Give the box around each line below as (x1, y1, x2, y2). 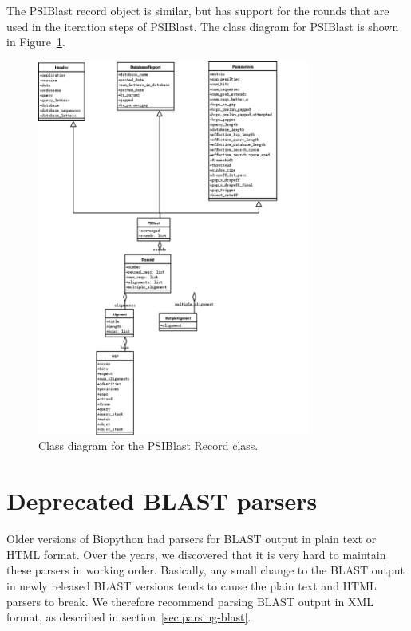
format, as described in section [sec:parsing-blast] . (6, 609, 251, 625)
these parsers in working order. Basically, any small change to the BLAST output (6, 562, 405, 578)
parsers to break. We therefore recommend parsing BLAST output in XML (6, 593, 373, 609)
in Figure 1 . (6, 34, 65, 50)
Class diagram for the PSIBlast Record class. (38, 437, 259, 454)
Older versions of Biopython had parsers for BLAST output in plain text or (6, 530, 377, 547)
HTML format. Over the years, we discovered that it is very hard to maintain (6, 546, 386, 562)
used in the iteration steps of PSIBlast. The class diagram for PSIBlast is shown (6, 18, 399, 34)
